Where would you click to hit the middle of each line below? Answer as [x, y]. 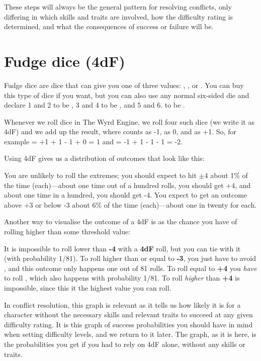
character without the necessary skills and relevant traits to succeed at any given [128, 314]
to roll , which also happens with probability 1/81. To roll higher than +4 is [122, 278]
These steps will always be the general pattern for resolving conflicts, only [118, 7]
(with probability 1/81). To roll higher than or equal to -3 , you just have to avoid [130, 258]
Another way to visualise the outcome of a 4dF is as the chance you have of [121, 221]
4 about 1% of [226, 175]
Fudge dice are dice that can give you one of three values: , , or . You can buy [124, 85]
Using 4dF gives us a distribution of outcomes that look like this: [104, 158]
